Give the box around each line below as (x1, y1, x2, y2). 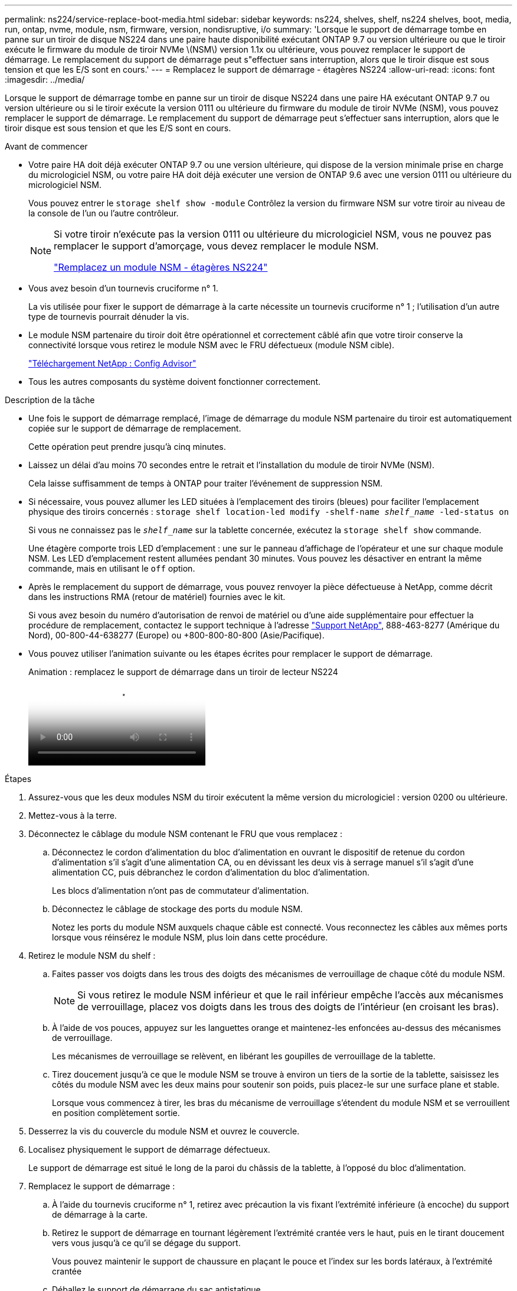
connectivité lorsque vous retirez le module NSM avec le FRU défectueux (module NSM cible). (28, 340, 395, 350)
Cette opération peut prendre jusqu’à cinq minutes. (28, 442, 226, 452)
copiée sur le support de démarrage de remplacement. (28, 423, 241, 433)
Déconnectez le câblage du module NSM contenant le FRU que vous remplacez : (28, 829, 343, 839)
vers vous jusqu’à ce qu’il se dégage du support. (52, 1238, 241, 1248)
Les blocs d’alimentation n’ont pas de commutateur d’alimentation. (52, 885, 309, 896)
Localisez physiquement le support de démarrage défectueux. (28, 1144, 270, 1154)
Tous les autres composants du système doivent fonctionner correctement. (28, 377, 321, 387)
